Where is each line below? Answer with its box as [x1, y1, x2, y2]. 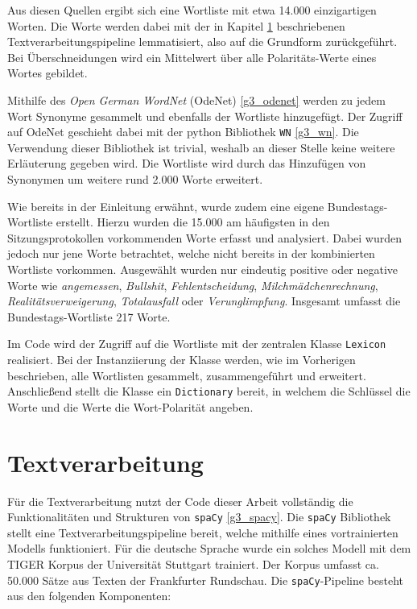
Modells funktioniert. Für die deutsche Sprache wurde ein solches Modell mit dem [7, 540, 411, 557]
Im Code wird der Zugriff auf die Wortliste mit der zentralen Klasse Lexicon [7, 335, 386, 352]
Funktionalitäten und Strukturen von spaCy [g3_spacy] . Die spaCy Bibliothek [7, 508, 391, 525]
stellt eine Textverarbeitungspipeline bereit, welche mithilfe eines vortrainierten [7, 524, 398, 541]
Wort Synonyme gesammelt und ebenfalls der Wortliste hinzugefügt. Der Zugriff [7, 107, 403, 124]
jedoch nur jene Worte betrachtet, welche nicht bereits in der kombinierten [7, 245, 375, 262]
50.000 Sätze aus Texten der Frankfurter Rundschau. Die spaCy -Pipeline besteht [7, 571, 403, 588]
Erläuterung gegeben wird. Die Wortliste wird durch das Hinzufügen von [7, 155, 366, 172]
